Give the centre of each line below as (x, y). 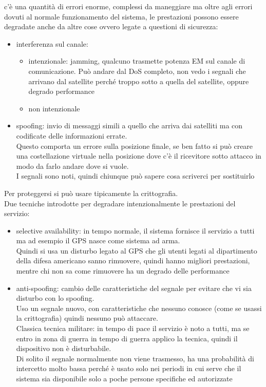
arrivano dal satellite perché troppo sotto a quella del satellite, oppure (139, 81)
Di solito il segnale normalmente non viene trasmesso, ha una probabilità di (135, 358)
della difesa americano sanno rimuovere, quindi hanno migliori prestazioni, (133, 260)
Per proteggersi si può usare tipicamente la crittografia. (91, 193)
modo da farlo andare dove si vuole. (72, 166)
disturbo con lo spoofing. (55, 298)
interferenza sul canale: (52, 43)
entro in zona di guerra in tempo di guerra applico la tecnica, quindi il (127, 338)
